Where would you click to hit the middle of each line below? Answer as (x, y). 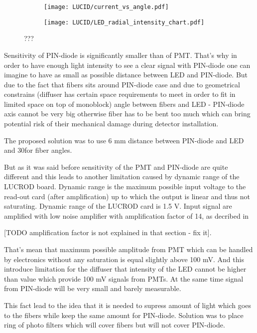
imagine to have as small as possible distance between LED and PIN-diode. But (126, 75)
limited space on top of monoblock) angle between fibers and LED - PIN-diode (124, 104)
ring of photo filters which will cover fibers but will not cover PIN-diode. (115, 325)
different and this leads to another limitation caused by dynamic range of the (122, 176)
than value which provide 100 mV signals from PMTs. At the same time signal (124, 278)
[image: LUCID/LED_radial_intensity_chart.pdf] (124, 22)
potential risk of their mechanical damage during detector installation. (111, 124)
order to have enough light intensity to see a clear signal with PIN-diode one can (127, 65)
